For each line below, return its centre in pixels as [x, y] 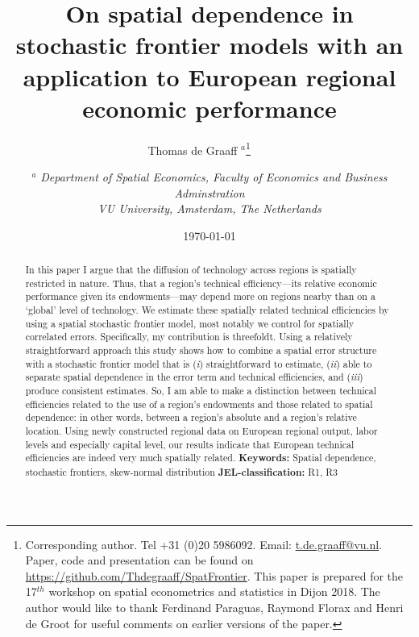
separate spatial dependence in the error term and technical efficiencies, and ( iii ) [194, 377]
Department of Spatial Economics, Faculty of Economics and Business [214, 176]
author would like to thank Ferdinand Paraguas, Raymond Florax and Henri [214, 607]
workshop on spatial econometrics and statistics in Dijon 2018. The [214, 591]
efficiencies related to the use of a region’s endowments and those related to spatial [199, 404]
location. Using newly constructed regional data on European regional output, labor [201, 430]
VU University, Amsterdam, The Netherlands [209, 208]
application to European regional [209, 76]
